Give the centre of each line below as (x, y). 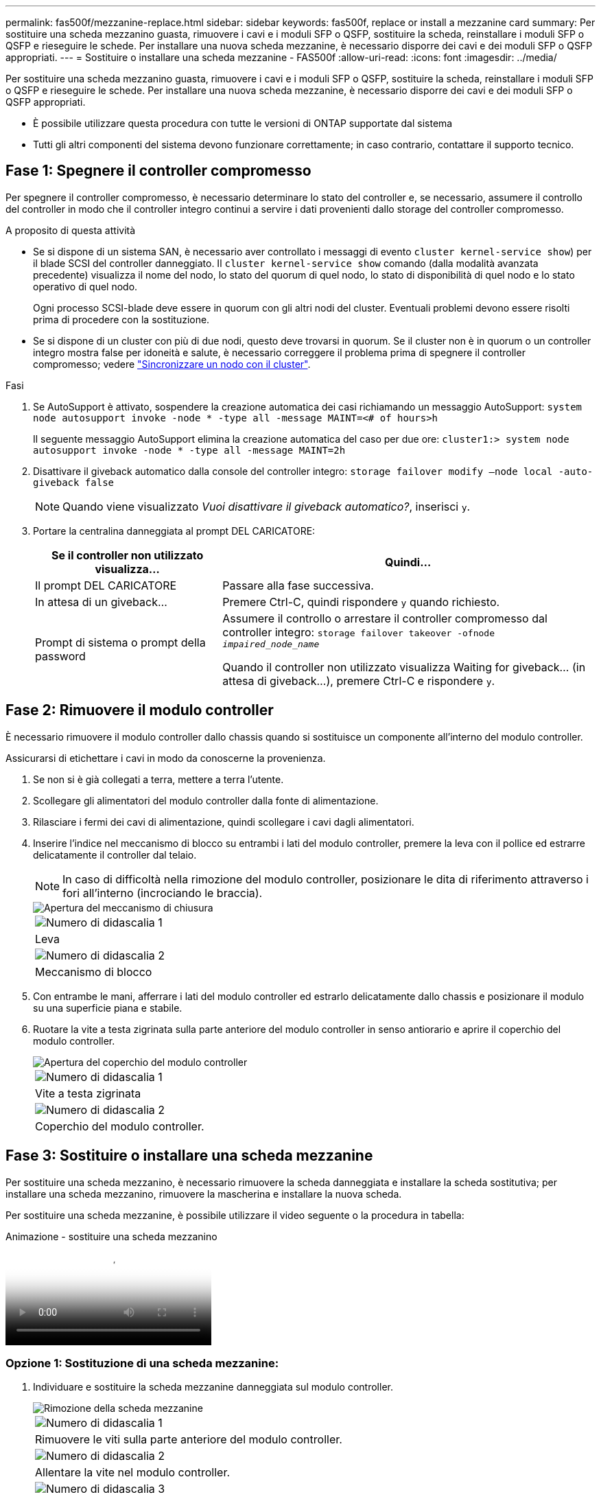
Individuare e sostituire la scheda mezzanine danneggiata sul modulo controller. (213, 1387)
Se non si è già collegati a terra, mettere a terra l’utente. (158, 779)
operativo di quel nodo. (85, 286)
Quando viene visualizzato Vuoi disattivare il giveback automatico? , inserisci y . (267, 506)
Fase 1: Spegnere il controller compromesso (158, 171)
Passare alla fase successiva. (298, 585)
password (60, 656)
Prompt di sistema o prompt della (120, 643)
